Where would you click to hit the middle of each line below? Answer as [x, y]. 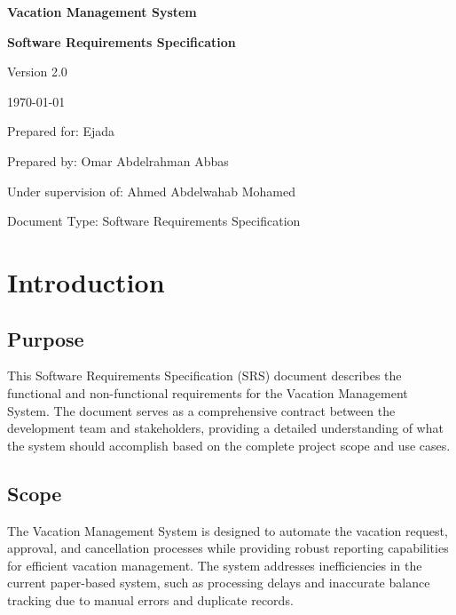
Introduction [86, 281]
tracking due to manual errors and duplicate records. [150, 599]
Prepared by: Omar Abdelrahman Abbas [118, 160]
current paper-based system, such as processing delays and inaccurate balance [219, 583]
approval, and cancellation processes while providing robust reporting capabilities [228, 548]
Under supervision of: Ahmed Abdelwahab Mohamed [151, 191]
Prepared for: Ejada [61, 131]
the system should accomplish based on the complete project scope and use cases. [229, 445]
